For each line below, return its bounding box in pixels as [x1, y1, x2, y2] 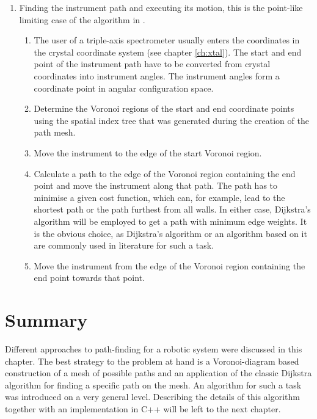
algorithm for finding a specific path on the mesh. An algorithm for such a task [5, 378, 302, 391]
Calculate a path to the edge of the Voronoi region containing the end [34, 167, 296, 180]
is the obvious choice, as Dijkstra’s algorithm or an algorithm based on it [34, 227, 307, 239]
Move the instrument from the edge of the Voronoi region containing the [34, 259, 305, 272]
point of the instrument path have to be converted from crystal [34, 57, 271, 70]
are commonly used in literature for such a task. [34, 239, 214, 252]
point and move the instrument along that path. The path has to [34, 179, 278, 192]
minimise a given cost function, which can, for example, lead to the [34, 191, 285, 203]
